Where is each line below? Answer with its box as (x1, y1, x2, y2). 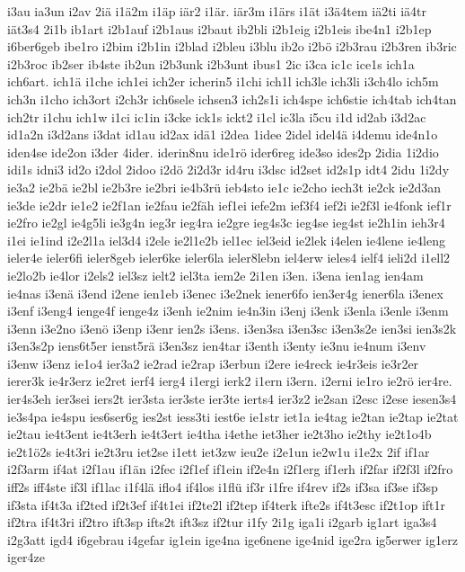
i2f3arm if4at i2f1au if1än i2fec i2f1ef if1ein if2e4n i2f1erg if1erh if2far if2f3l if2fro (7, 460, 453, 478)
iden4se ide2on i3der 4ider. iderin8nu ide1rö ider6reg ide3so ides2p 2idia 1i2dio (7, 142, 439, 161)
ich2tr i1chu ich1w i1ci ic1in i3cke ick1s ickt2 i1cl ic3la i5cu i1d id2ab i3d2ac (7, 107, 426, 126)
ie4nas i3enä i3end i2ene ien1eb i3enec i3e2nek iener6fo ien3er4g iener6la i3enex (7, 283, 443, 302)
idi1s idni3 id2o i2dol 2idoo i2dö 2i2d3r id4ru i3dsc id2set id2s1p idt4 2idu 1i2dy (7, 160, 450, 179)
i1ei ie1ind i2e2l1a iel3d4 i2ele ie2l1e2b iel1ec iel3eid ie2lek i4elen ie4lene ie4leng (7, 230, 445, 249)
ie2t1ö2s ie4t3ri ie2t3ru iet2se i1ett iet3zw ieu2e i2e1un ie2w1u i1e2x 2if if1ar (7, 442, 430, 460)
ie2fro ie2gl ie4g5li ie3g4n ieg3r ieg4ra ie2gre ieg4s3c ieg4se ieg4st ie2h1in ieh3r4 (7, 213, 445, 232)
